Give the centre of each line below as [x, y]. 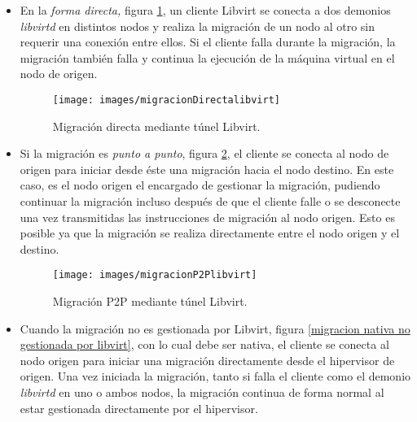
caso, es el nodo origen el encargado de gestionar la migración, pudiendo [200, 185]
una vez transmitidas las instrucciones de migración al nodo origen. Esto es [207, 217]
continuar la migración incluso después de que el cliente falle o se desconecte [210, 201]
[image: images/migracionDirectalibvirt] [166, 100]
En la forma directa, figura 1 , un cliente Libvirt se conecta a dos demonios [205, 10]
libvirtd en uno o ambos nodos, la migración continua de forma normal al [202, 392]
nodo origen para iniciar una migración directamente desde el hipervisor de [207, 360]
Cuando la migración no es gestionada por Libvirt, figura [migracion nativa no [215, 328]
